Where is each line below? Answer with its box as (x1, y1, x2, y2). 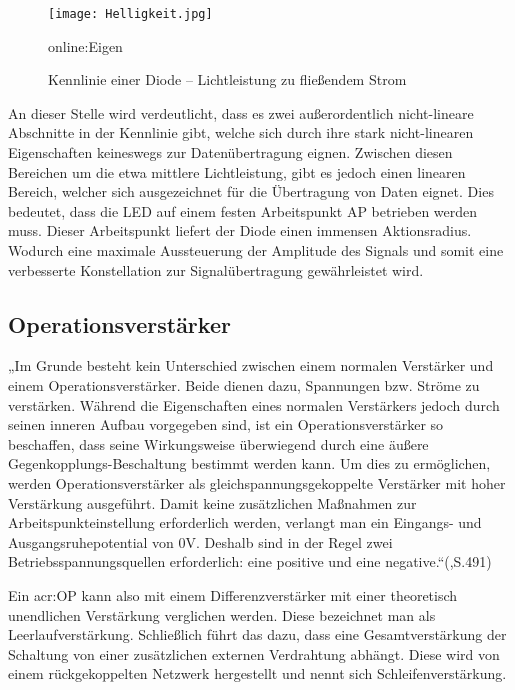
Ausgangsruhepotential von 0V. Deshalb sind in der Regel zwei (8, 531, 393, 552)
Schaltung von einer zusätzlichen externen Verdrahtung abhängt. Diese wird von (8, 643, 500, 664)
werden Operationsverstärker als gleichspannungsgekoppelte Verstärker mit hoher (8, 472, 506, 493)
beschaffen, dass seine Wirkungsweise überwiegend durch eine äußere (8, 433, 429, 454)
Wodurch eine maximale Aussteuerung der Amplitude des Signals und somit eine (8, 240, 504, 260)
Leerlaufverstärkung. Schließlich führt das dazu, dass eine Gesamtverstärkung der (8, 624, 507, 645)
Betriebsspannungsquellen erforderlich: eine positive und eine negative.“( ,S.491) (8, 551, 492, 572)
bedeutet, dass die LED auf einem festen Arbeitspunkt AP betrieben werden (8, 200, 478, 221)
